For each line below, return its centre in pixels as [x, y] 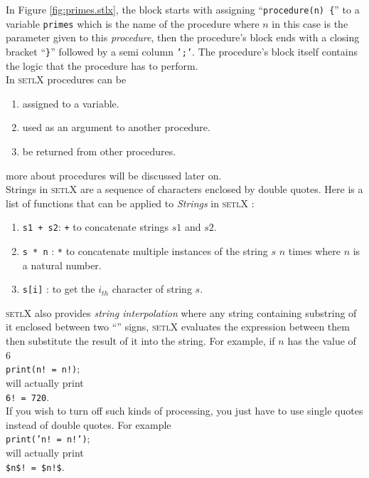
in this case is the [310, 23]
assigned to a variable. [71, 103]
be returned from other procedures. [99, 151]
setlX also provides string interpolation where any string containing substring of [181, 312]
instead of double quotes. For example [89, 424]
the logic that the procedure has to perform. [102, 65]
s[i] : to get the [59, 289]
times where [314, 250]
